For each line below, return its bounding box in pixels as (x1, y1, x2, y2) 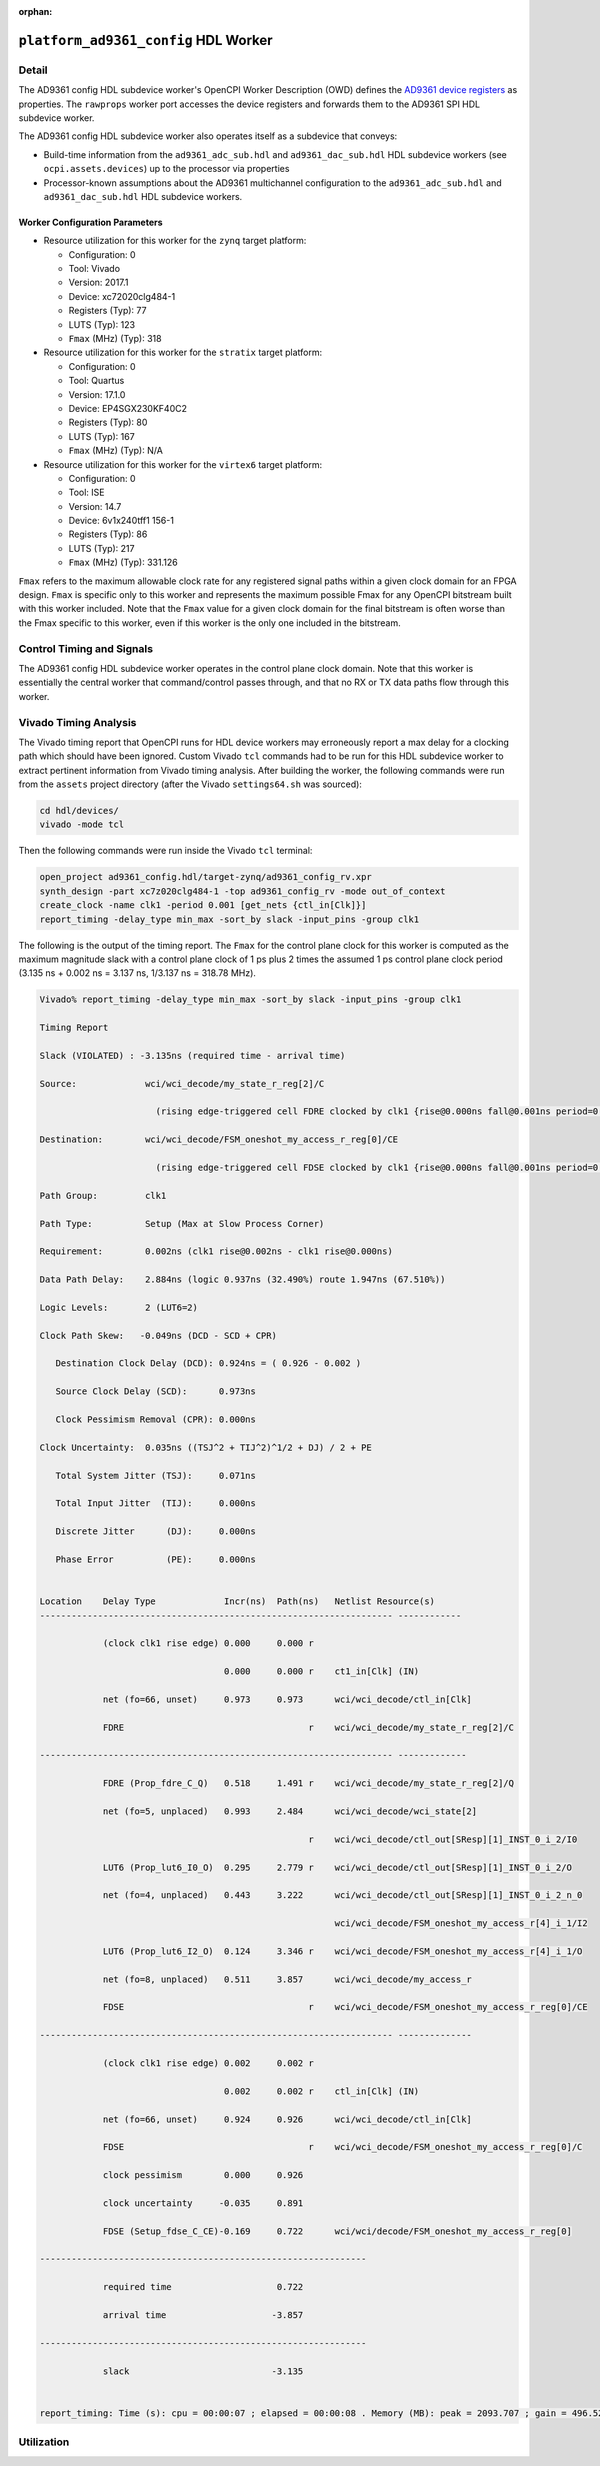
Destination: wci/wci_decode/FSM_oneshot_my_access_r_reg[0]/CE (39, 1134, 399, 1145)
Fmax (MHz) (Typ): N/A (68, 445, 164, 457)
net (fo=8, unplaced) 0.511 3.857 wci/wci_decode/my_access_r (102, 1973, 472, 1985)
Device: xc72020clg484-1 (68, 290, 176, 302)
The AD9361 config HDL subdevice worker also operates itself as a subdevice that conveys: (18, 130, 398, 142)
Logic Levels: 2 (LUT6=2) (39, 1301, 199, 1313)
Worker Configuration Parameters (18, 216, 164, 228)
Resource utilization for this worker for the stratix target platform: (43, 346, 323, 359)
